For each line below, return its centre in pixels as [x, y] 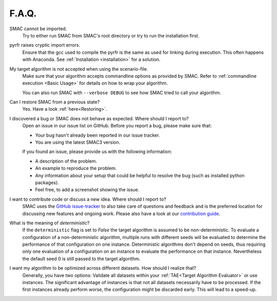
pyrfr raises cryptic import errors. [45, 45]
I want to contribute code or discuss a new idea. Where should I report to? [88, 199]
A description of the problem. [66, 161]
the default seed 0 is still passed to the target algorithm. [81, 259]
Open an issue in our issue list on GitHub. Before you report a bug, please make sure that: [117, 126]
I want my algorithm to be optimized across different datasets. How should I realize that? [103, 268]
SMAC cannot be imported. [38, 29]
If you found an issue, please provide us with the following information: [97, 152]
